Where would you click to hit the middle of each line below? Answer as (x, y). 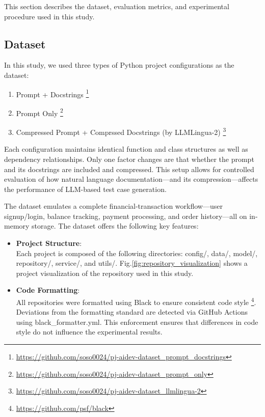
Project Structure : (49, 243)
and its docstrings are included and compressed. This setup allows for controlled (129, 169)
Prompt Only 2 (39, 112)
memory (17, 226)
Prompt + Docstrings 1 (52, 93)
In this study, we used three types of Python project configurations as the (119, 65)
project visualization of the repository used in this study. (105, 273)
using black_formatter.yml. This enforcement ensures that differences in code (137, 322)
